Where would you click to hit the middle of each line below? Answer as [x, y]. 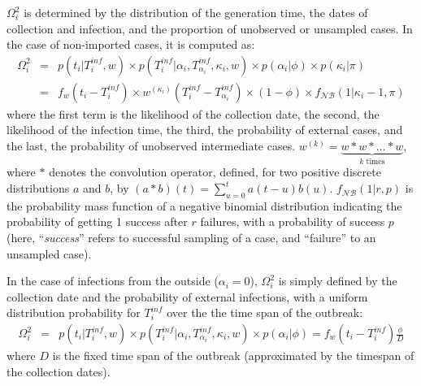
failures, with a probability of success [293, 221]
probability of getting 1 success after [97, 221]
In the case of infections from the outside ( [113, 281]
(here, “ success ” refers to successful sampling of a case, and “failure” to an [191, 238]
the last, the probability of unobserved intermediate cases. [151, 146]
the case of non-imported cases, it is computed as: [131, 44]
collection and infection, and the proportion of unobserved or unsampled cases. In [210, 28]
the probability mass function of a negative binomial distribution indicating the [204, 205]
